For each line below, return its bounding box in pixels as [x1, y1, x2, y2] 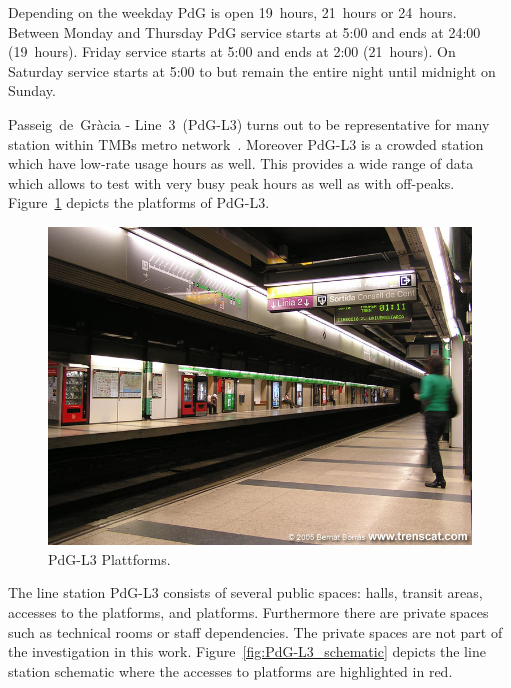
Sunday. [8, 80, 56, 101]
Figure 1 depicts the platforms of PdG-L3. [8, 192, 270, 213]
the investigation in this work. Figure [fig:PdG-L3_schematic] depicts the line [8, 641, 486, 662]
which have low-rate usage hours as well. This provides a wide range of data [8, 153, 474, 174]
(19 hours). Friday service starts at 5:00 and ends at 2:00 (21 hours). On [8, 41, 456, 62]
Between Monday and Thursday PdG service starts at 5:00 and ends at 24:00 [8, 21, 481, 42]
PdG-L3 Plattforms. [48, 548, 171, 569]
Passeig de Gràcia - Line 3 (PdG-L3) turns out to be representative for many [8, 113, 490, 134]
